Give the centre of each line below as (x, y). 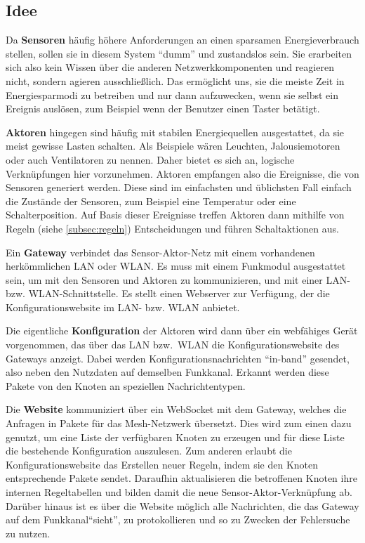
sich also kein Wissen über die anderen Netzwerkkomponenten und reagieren (170, 67)
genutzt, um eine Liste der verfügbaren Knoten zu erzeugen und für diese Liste (175, 437)
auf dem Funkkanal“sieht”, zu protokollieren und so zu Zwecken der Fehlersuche (178, 519)
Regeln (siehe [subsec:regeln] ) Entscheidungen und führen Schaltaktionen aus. (172, 228)
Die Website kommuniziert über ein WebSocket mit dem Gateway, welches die (176, 409)
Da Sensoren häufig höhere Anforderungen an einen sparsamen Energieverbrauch (182, 40)
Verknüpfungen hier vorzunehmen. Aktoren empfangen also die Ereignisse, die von (182, 173)
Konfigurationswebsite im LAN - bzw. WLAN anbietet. (123, 307)
